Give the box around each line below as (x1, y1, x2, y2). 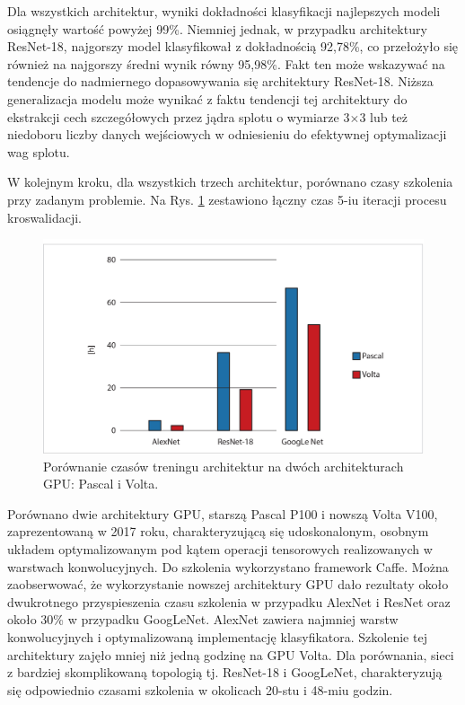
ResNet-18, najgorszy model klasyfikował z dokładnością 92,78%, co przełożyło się (7, 37, 459, 56)
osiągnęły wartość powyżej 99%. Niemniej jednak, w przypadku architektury (7, 19, 427, 38)
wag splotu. (7, 142, 70, 161)
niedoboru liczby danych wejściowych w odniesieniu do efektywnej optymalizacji (7, 125, 447, 144)
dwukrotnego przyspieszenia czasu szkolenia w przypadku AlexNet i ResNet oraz (7, 592, 451, 611)
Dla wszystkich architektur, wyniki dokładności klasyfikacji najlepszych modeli (7, 2, 441, 20)
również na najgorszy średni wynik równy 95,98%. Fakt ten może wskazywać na (7, 54, 445, 73)
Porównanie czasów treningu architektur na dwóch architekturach (43, 456, 404, 475)
